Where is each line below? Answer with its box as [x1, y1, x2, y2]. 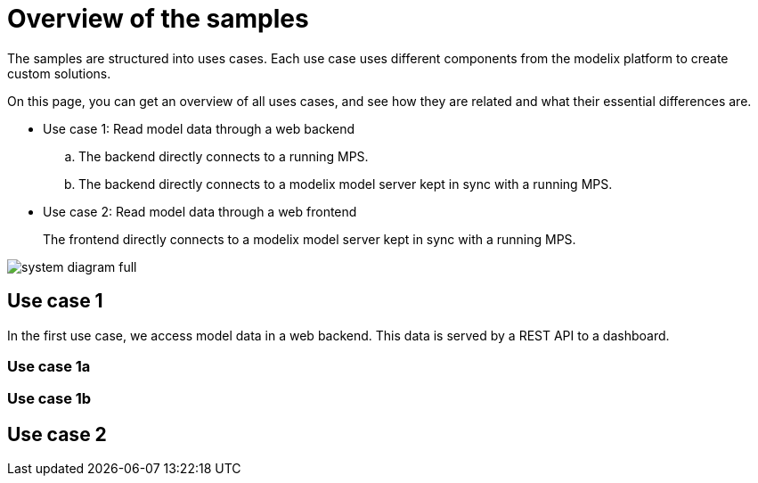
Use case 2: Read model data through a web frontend [43, 203, 357, 219]
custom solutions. [7, 65, 111, 81]
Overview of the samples [7, 4, 309, 34]
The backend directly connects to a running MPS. [78, 148, 369, 164]
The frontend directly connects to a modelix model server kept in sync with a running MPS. [43, 231, 576, 247]
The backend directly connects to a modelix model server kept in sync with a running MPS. [78, 176, 613, 192]
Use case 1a [7, 356, 91, 375]
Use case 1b [7, 389, 92, 408]
